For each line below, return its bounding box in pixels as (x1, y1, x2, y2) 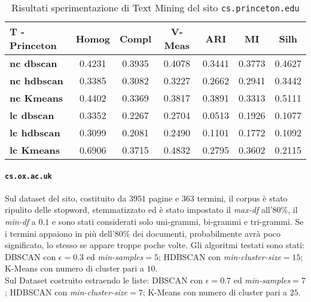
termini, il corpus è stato (197, 191, 288, 204)
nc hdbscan (10, 74, 63, 87)
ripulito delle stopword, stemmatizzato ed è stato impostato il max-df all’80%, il (5, 203, 298, 216)
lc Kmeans (10, 143, 60, 157)
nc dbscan (10, 56, 57, 70)
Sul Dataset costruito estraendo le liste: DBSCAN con (5, 274, 203, 286)
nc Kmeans (10, 91, 63, 105)
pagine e (148, 191, 179, 204)
